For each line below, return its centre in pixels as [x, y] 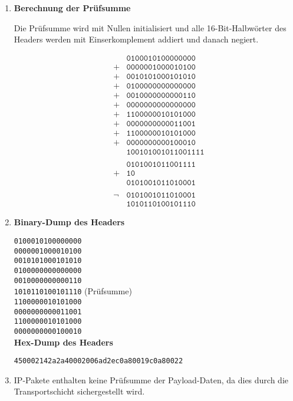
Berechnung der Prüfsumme [72, 8]
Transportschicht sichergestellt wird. [79, 391]
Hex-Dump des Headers [63, 342]
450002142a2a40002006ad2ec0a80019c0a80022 [98, 361]
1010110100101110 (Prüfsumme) [73, 291]
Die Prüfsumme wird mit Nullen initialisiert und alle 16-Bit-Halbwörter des [150, 27]
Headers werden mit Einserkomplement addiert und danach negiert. [136, 39]
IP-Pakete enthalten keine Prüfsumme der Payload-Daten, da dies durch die [151, 379]
